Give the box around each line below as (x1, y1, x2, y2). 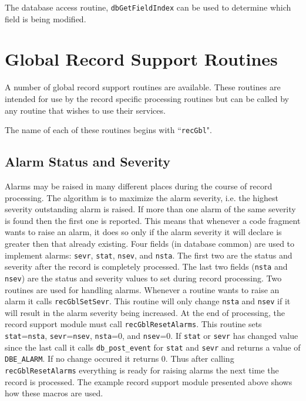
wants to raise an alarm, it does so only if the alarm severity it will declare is (5, 226, 282, 238)
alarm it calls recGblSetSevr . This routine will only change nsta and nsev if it (5, 295, 291, 307)
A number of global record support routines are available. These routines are (5, 81, 281, 93)
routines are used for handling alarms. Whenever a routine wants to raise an (5, 283, 280, 295)
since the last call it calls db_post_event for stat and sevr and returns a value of (5, 341, 301, 353)
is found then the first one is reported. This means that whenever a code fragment (5, 214, 301, 226)
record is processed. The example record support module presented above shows (5, 375, 292, 388)
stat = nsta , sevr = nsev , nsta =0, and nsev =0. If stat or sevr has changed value (5, 329, 298, 342)
